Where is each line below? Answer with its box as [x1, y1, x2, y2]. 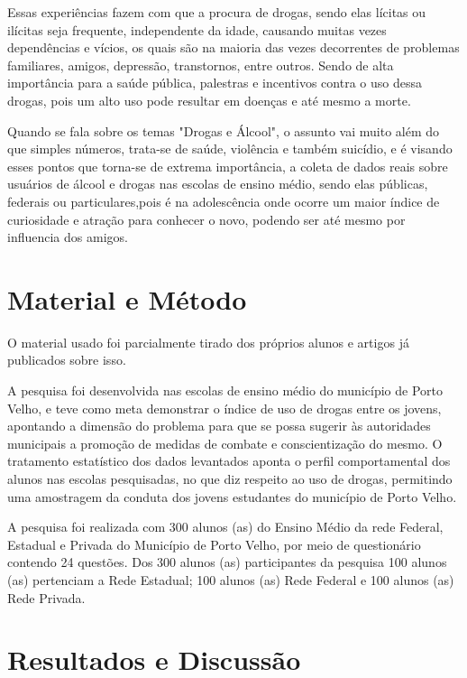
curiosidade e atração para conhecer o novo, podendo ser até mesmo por [7, 209, 406, 228]
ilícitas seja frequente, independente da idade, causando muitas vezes [7, 20, 387, 39]
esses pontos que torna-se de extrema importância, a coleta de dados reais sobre [7, 156, 448, 175]
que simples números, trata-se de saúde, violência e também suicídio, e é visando [7, 139, 453, 158]
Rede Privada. [7, 588, 86, 607]
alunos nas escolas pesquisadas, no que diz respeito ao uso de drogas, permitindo [7, 469, 453, 488]
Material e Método [7, 280, 247, 317]
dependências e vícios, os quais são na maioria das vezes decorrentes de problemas [7, 38, 460, 57]
